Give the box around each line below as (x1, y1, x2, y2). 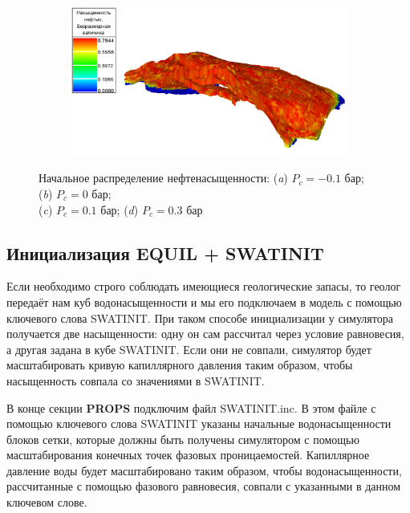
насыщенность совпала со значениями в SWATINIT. (6, 372, 265, 389)
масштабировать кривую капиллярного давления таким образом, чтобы (6, 356, 353, 373)
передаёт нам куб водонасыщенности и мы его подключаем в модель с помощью (6, 293, 402, 310)
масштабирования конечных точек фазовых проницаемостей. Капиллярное (6, 446, 370, 463)
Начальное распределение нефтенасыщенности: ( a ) (39, 169, 288, 186)
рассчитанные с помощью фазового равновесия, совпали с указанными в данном (6, 478, 401, 495)
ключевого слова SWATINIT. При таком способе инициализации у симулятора (6, 309, 393, 326)
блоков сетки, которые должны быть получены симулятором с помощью (6, 430, 359, 447)
